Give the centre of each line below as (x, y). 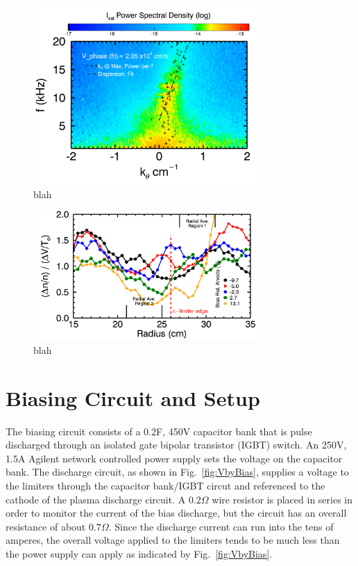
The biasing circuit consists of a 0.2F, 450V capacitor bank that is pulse (159, 431)
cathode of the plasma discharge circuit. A (96, 499)
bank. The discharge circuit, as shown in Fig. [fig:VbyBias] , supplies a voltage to (177, 472)
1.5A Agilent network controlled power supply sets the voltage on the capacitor (174, 458)
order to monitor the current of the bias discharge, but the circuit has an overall (176, 513)
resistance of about (46, 526)
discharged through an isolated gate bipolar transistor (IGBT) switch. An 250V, (176, 445)
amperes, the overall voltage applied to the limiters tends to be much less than (173, 540)
